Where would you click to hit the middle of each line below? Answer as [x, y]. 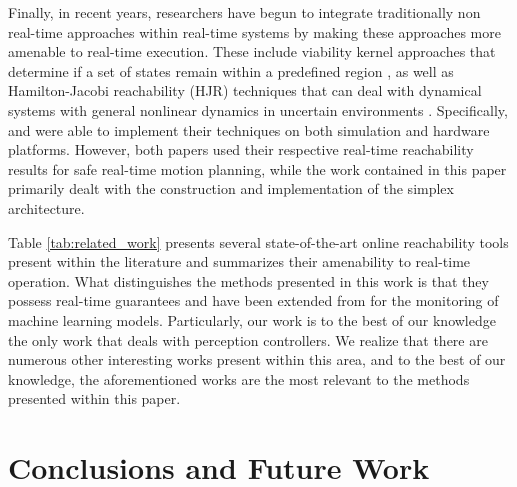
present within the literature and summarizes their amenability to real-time [239, 261]
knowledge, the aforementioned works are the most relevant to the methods [239, 378]
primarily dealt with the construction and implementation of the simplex [231, 188]
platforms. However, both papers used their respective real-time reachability [241, 149]
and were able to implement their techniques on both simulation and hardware [249, 129]
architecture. [46, 207]
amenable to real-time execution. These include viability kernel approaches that [252, 51]
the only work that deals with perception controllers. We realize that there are [248, 339]
